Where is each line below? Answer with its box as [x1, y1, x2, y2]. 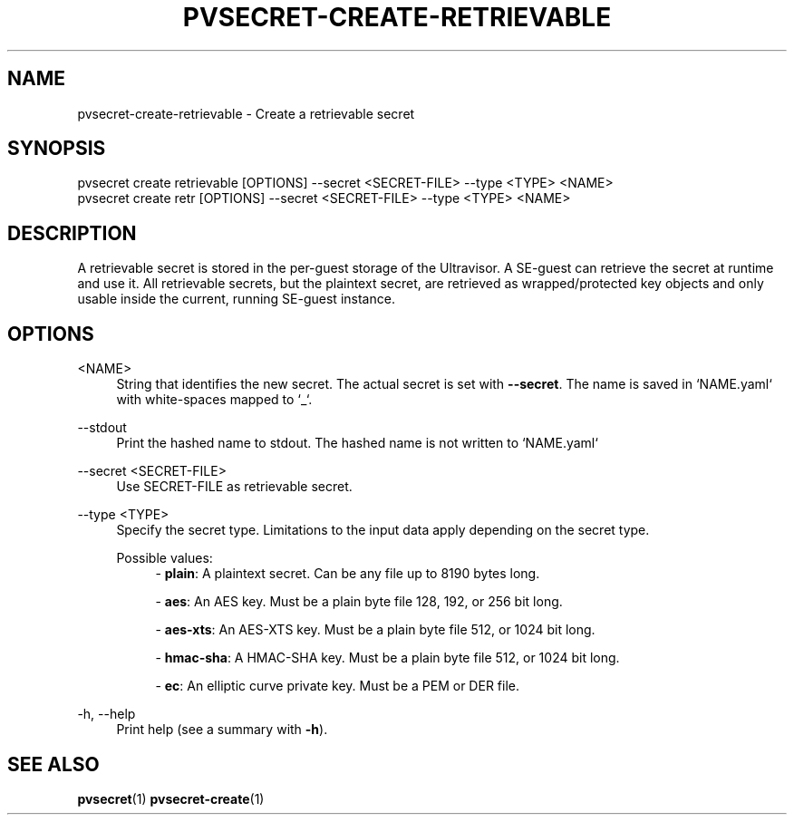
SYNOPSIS [7, 137, 106, 160]
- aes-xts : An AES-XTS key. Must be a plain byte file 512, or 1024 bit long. [155, 622, 595, 638]
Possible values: [116, 550, 213, 566]
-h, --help [77, 706, 136, 722]
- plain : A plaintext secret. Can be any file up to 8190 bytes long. [155, 566, 540, 582]
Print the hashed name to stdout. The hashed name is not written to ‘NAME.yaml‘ [116, 435, 598, 451]
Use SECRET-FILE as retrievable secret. [116, 479, 353, 495]
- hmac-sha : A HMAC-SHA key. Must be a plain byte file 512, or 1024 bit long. [155, 650, 620, 666]
